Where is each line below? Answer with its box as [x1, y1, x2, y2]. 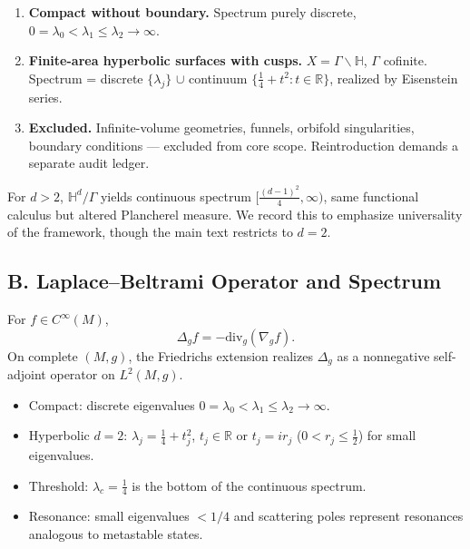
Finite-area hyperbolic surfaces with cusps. [28, 51, 302, 70]
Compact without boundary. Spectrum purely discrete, [28, 3, 357, 21]
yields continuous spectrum [100, 186, 251, 205]
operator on [50, 365, 115, 384]
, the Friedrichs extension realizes [128, 346, 313, 365]
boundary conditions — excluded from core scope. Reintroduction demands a [28, 135, 458, 154]
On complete [7, 346, 78, 365]
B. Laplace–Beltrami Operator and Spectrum [7, 267, 442, 295]
